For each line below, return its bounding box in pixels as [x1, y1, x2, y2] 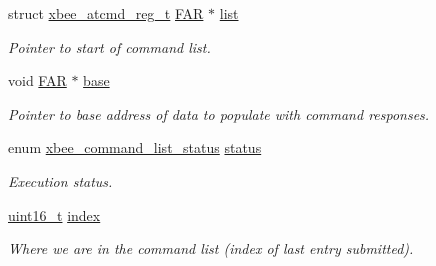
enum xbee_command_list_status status [8, 137, 262, 158]
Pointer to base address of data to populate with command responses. [8, 103, 430, 124]
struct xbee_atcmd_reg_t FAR [8, 3, 204, 23]
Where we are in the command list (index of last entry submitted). [8, 238, 414, 259]
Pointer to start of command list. [8, 36, 211, 57]
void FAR [8, 70, 67, 91]
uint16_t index [8, 204, 101, 225]
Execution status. [8, 170, 113, 191]
